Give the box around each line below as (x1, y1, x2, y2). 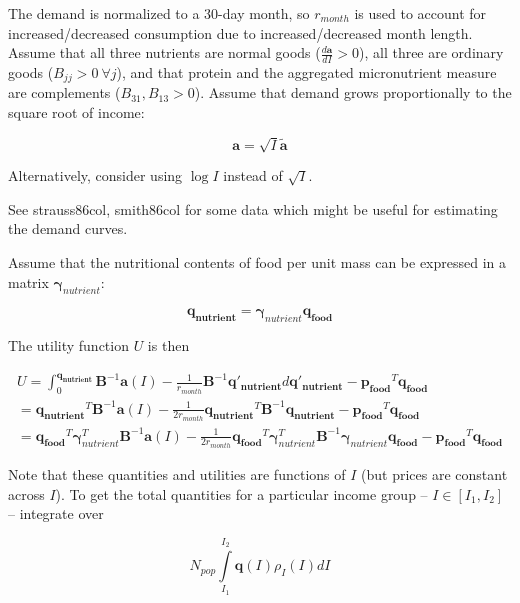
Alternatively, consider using (8, 165, 183, 186)
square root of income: (8, 102, 145, 123)
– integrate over (8, 503, 104, 524)
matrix (8, 271, 49, 292)
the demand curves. (8, 218, 128, 239)
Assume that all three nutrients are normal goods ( (8, 42, 321, 63)
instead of (223, 165, 283, 186)
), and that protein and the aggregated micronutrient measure (116, 62, 497, 83)
